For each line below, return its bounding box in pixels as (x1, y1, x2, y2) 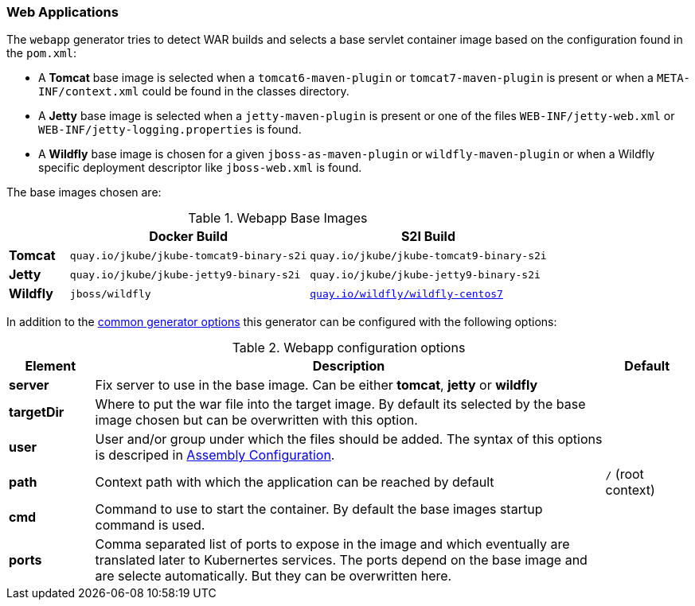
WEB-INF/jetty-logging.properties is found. (38, 122, 302, 137)
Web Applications (6, 4, 119, 20)
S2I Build (400, 228, 456, 245)
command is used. (95, 517, 205, 534)
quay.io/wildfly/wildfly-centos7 (310, 287, 503, 300)
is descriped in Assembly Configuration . (95, 447, 335, 464)
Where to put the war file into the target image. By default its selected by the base (95, 396, 586, 413)
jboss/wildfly (69, 287, 151, 300)
